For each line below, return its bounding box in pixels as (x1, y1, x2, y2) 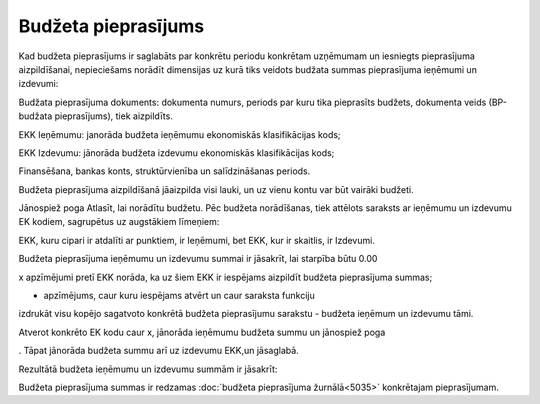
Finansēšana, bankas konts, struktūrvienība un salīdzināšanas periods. (18, 165, 311, 177)
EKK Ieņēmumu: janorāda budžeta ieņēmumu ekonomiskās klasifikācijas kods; (18, 128, 341, 140)
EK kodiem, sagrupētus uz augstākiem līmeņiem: (18, 216, 220, 228)
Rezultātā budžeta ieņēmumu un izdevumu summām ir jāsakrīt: (18, 363, 278, 375)
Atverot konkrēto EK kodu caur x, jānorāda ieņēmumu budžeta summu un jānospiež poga (18, 326, 386, 338)
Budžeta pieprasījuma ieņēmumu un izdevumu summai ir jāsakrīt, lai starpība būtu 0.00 (18, 253, 378, 265)
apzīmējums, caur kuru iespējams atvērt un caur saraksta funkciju (43, 290, 315, 302)
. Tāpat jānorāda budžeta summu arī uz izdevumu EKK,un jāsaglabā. (18, 345, 299, 357)
